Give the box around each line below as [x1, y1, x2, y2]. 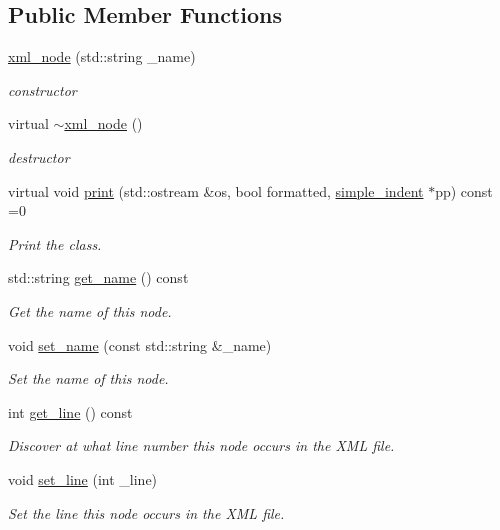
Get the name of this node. [8, 300, 172, 321]
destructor [8, 146, 70, 167]
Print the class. [8, 233, 102, 254]
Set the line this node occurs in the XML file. [8, 502, 285, 523]
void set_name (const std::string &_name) [8, 334, 272, 355]
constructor [8, 79, 77, 100]
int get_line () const [8, 401, 133, 422]
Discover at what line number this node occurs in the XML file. [8, 435, 395, 456]
